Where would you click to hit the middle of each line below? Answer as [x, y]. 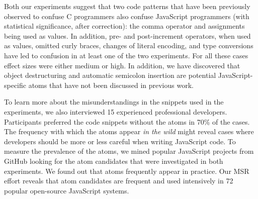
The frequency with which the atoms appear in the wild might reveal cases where [129, 131]
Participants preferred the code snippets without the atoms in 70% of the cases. [127, 121]
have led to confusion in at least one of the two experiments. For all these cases [126, 55]
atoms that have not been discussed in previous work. [111, 85]
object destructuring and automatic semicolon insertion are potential [110, 75]
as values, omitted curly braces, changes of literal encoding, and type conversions [129, 45]
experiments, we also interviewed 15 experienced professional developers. [116, 111]
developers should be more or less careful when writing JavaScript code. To [120, 141]
